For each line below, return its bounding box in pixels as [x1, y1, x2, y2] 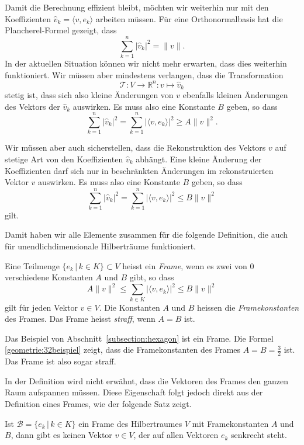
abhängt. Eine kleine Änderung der [136, 152, 262, 165]
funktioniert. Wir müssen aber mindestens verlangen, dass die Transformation [5, 68, 284, 81]
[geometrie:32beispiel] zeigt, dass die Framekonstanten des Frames [5, 343, 241, 356]
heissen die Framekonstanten [196, 301, 299, 313]
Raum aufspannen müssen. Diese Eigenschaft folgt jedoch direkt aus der [5, 386, 263, 398]
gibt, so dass [129, 271, 174, 283]
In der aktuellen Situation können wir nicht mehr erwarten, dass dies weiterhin [5, 57, 287, 69]
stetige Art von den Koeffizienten [5, 152, 123, 165]
